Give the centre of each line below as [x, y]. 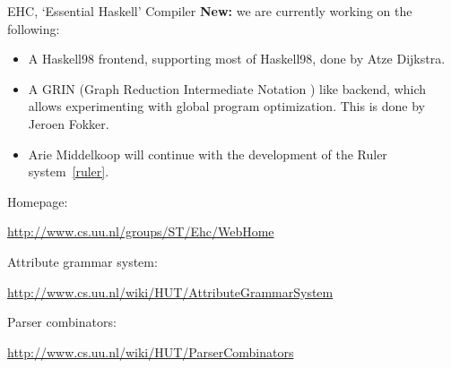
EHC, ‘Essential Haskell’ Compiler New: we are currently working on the [210, 11]
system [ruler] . [69, 171]
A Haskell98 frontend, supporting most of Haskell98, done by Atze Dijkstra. [237, 59]
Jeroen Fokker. [69, 123]
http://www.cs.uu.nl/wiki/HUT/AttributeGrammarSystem [170, 291]
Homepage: [38, 201]
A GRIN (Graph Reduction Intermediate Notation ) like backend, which [227, 88]
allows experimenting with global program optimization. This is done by [226, 106]
